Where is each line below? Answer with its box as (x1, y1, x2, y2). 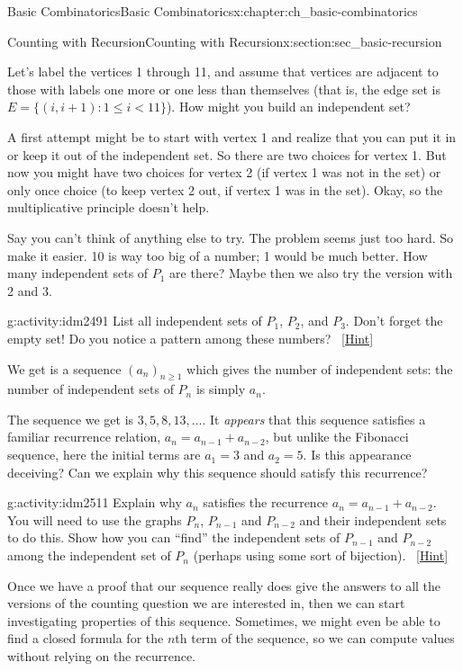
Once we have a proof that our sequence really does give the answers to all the (7, 576, 441, 595)
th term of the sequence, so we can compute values (175, 629, 455, 648)
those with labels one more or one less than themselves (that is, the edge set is (7, 79, 440, 98)
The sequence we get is (7, 409, 134, 428)
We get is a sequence (7, 359, 122, 378)
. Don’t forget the (345, 311, 443, 330)
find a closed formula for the (7, 629, 164, 648)
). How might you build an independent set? (166, 97, 411, 116)
